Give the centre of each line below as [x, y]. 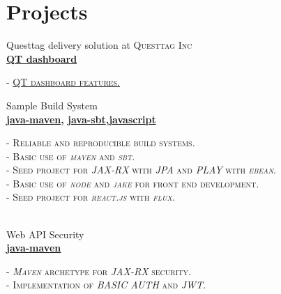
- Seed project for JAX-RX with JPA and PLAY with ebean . [141, 170]
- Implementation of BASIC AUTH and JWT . [106, 285]
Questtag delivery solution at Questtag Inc [99, 45]
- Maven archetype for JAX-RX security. [99, 271]
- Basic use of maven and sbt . [71, 156]
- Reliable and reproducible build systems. [101, 142]
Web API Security [45, 234]
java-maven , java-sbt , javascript [81, 119]
